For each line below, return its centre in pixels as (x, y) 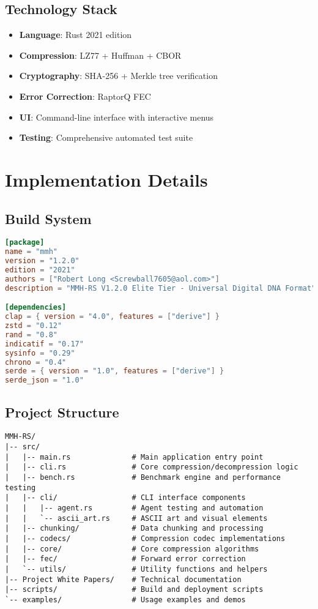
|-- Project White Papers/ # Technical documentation (123, 579)
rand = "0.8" (31, 334)
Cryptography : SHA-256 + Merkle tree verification (118, 76)
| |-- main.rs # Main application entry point (134, 457)
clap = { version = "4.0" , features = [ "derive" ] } (112, 317)
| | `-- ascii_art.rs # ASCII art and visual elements (136, 518)
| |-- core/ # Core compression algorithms (132, 549)
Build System (48, 218)
